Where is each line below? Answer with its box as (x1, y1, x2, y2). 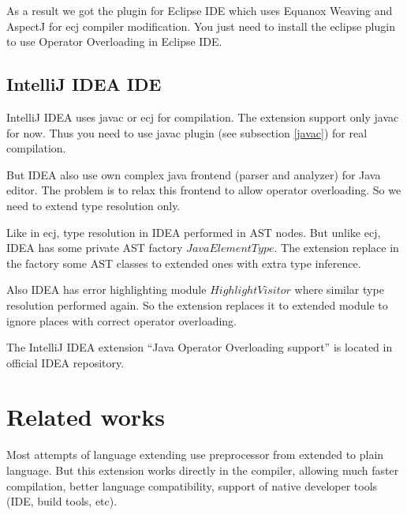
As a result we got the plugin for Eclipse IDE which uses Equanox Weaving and (6, 2, 393, 18)
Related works (6, 400, 165, 433)
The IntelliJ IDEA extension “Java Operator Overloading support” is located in (6, 339, 393, 355)
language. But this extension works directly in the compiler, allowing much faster (6, 462, 399, 479)
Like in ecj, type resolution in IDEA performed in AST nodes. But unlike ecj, (6, 224, 381, 240)
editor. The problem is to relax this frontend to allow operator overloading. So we (6, 182, 401, 198)
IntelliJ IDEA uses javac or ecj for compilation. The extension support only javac (6, 108, 399, 125)
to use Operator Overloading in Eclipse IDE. (6, 33, 222, 50)
